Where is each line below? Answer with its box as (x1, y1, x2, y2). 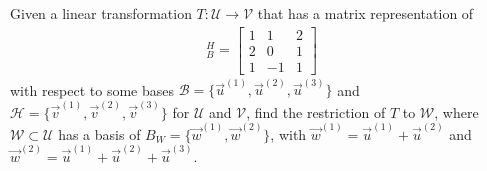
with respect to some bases (10, 79, 175, 100)
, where (434, 101, 479, 122)
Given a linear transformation (10, 3, 192, 23)
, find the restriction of (246, 101, 386, 122)
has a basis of (58, 123, 141, 144)
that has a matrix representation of (257, 3, 474, 23)
